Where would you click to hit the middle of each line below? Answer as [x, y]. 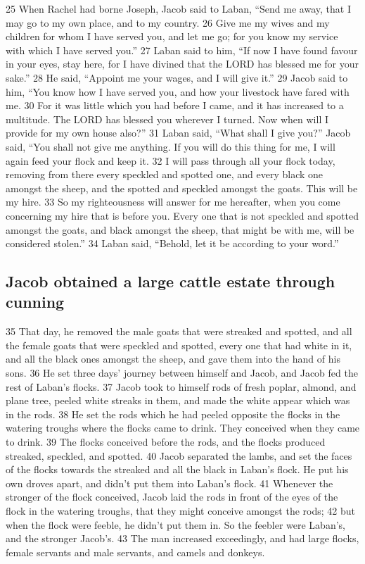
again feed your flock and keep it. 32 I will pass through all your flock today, [171, 160]
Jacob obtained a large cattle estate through [171, 281]
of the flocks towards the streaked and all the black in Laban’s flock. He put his [177, 469]
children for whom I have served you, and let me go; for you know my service [172, 36]
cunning [35, 302]
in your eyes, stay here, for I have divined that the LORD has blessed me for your [182, 64]
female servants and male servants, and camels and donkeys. [135, 552]
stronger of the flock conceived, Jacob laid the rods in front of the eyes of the [172, 497]
